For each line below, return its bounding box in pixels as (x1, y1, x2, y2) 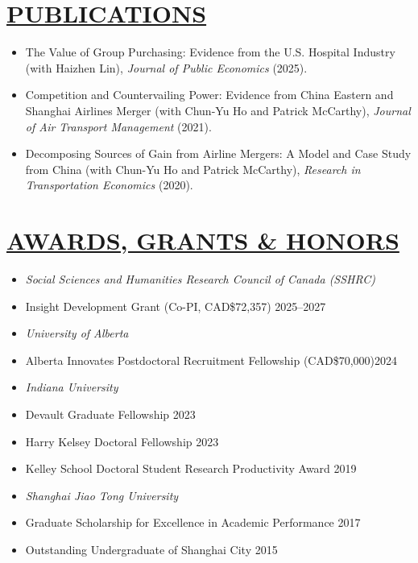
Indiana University (25, 379, 118, 395)
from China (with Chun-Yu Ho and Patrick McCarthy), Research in (25, 160, 361, 177)
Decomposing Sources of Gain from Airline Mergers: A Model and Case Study (25, 145, 412, 162)
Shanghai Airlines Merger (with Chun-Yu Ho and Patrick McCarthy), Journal (25, 101, 411, 118)
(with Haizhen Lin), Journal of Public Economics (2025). (25, 59, 308, 76)
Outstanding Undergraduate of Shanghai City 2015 (25, 540, 278, 557)
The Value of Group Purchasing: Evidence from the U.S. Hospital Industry (25, 43, 395, 60)
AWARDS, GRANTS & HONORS (6, 224, 399, 257)
